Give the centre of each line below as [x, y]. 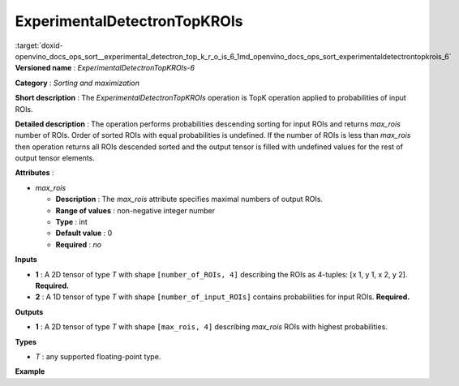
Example [30, 371]
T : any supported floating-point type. [98, 356]
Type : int [72, 222]
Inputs [26, 259]
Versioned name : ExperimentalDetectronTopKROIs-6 [105, 68]
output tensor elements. [55, 158]
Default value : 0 [84, 233]
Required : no [78, 244]
